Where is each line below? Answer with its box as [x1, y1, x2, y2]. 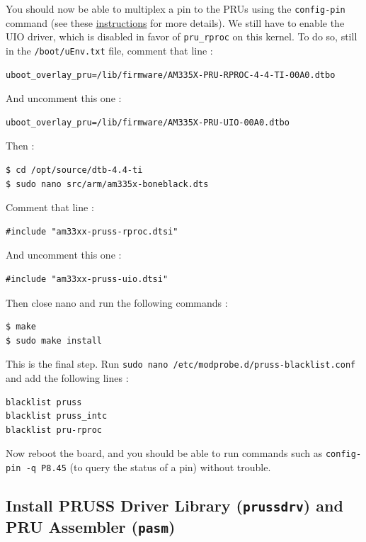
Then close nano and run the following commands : [6, 295, 228, 310]
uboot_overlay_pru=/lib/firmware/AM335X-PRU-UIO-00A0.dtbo [6, 117, 290, 128]
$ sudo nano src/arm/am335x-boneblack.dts [6, 179, 209, 189]
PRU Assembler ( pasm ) [6, 515, 176, 537]
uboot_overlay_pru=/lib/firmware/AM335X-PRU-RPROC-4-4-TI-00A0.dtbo [6, 69, 336, 80]
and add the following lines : [6, 370, 129, 385]
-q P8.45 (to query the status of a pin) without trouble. [25, 459, 271, 474]
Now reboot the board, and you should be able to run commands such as [6, 446, 323, 461]
